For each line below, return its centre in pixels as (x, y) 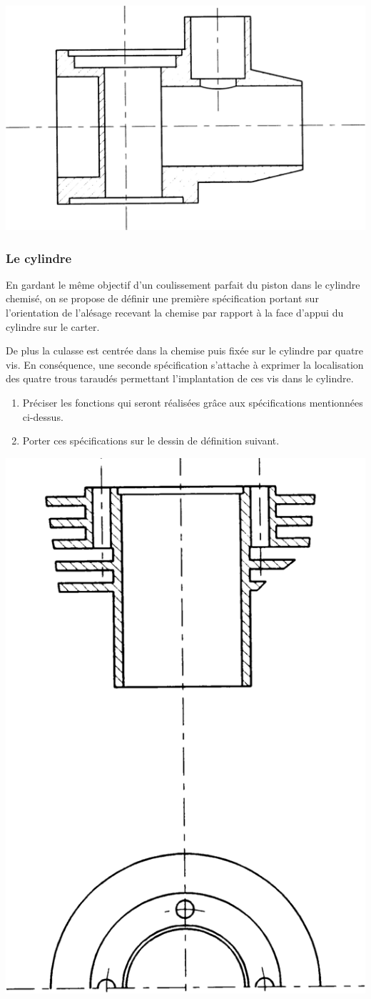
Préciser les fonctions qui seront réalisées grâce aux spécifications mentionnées (193, 402)
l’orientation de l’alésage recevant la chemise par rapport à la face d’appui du (175, 313)
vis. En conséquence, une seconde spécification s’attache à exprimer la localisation (185, 364)
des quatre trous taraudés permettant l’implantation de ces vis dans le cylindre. (180, 378)
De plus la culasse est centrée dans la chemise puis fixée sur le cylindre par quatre (185, 351)
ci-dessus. (43, 416)
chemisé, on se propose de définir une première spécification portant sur (162, 298)
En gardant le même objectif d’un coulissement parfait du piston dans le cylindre (183, 284)
